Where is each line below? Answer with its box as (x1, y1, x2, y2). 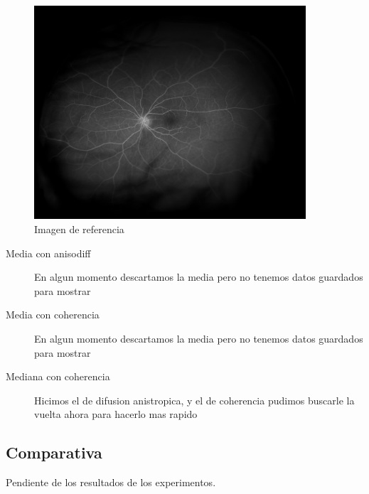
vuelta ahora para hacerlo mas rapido (34, 407, 198, 421)
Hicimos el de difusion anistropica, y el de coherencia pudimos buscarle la (34, 392, 355, 407)
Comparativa (6, 441, 102, 463)
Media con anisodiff (6, 245, 91, 260)
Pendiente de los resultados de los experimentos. (6, 475, 216, 490)
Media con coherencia (6, 307, 100, 322)
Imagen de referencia (34, 221, 124, 236)
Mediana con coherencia (6, 369, 110, 384)
